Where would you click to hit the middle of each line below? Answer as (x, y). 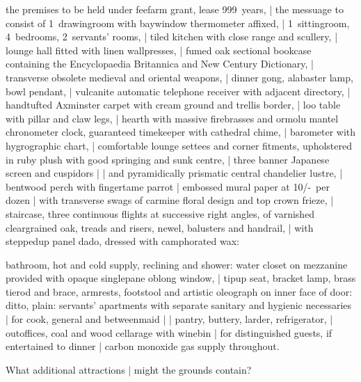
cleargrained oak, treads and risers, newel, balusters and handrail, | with (160, 227)
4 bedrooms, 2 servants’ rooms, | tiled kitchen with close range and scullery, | (172, 37)
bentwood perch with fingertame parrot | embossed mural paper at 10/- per (168, 186)
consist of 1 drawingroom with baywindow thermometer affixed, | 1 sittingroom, (178, 23)
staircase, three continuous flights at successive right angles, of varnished (160, 213)
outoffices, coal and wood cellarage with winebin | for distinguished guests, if (169, 332)
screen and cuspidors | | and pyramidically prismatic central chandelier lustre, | (174, 173)
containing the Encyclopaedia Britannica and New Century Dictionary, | (160, 64)
